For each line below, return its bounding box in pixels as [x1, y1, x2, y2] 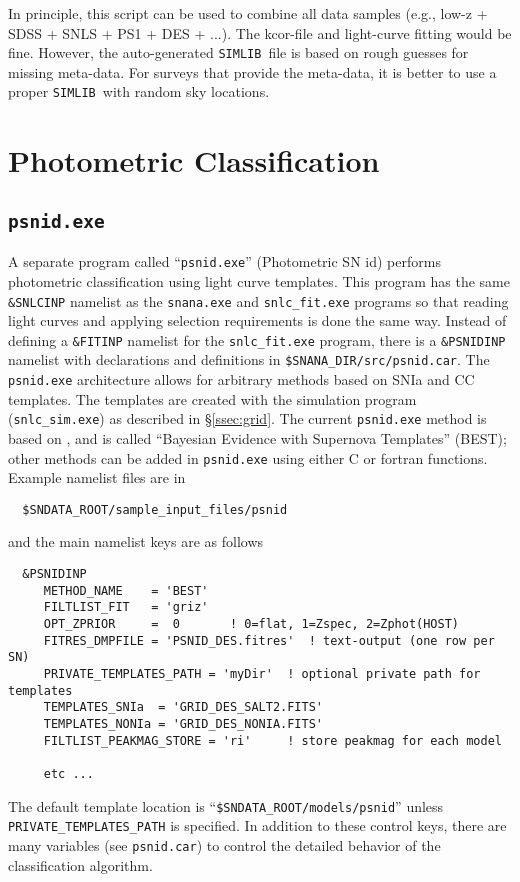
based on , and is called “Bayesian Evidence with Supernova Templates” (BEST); [8, 427, 507, 448]
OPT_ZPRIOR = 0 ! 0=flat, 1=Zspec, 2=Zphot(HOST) [43, 617, 460, 632]
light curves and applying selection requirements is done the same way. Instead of [8, 310, 507, 331]
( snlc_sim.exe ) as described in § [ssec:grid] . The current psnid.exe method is [8, 408, 487, 429]
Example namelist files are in [8, 467, 186, 488]
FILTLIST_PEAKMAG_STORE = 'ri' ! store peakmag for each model [43, 733, 502, 748]
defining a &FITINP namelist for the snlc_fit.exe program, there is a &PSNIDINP [8, 329, 506, 350]
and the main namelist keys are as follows [8, 531, 264, 552]
